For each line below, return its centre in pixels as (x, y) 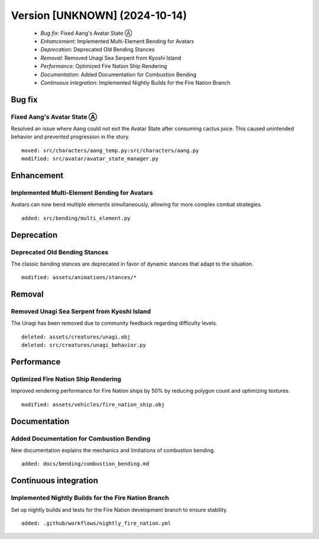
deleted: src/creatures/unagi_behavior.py (84, 345)
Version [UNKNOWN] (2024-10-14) (99, 15)
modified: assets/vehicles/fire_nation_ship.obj (93, 404)
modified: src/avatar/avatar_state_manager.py (90, 159)
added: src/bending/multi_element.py (76, 218)
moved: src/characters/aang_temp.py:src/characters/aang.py (110, 150)
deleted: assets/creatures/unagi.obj (76, 337)
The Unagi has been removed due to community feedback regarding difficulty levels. (114, 323)
